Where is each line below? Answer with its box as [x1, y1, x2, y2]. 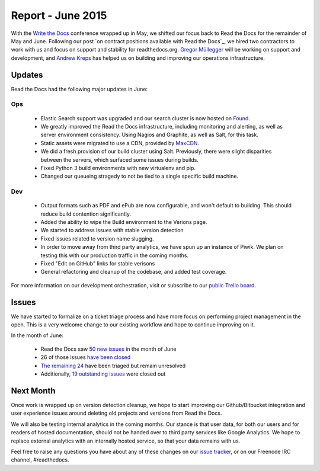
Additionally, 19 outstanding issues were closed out [40, 370, 166, 377]
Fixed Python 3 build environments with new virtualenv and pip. [40, 164, 196, 171]
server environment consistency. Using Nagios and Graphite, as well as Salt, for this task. [40, 131, 259, 139]
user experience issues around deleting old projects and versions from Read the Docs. [11, 409, 222, 417]
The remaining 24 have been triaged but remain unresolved [40, 362, 186, 369]
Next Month [11, 386, 56, 396]
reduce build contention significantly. [40, 210, 132, 217]
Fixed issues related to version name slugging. [40, 235, 154, 242]
